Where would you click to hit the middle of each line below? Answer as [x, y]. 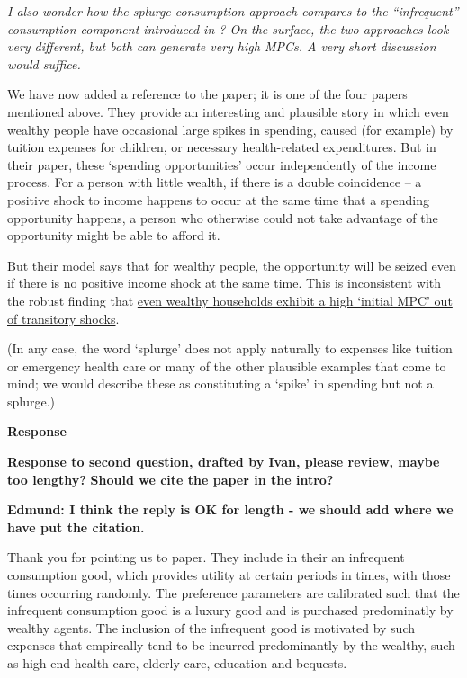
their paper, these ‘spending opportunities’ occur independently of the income [222, 164]
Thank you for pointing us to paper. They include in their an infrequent [206, 557]
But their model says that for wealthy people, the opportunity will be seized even [232, 265]
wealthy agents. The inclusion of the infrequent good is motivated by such [211, 627]
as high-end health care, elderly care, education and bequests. [177, 663]
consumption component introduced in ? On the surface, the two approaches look [228, 28]
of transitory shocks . [63, 318]
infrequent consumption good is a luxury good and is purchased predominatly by [230, 610]
